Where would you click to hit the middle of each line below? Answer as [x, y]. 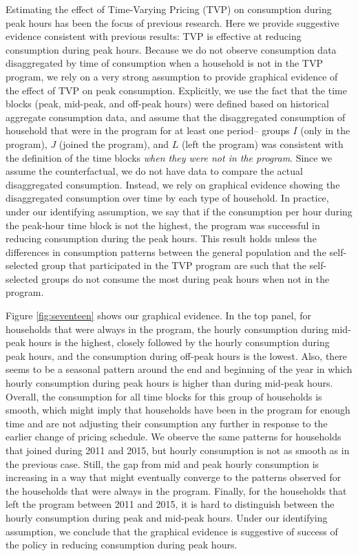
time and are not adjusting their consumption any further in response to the [167, 423]
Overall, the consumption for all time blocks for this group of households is [164, 396]
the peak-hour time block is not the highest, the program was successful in [163, 225]
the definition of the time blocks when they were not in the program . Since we [169, 157]
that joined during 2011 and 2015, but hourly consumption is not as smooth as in [178, 450]
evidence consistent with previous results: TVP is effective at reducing [154, 36]
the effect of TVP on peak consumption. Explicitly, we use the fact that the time [176, 90]
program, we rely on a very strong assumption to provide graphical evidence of [172, 76]
